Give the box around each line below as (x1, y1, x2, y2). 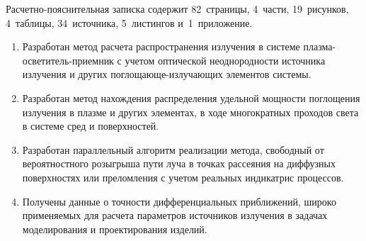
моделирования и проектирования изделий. (22, 221, 207, 236)
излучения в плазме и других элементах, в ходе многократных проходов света (22, 104, 359, 119)
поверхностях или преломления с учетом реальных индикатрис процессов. (22, 169, 344, 184)
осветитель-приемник (22, 52, 114, 67)
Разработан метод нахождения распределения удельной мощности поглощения (22, 90, 360, 105)
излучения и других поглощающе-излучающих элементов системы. (22, 67, 311, 82)
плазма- (303, 39, 336, 54)
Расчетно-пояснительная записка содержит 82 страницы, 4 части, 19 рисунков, (6, 1, 349, 16)
